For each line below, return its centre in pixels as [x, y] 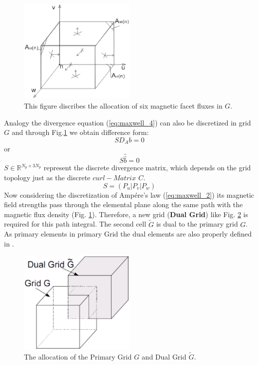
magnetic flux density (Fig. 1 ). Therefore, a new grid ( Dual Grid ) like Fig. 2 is [126, 214]
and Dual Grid [164, 356]
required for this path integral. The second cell [75, 224]
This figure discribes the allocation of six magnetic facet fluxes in [123, 106]
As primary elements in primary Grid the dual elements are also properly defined [128, 234]
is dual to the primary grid [197, 224]
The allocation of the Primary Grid [78, 356]
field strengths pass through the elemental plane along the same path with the [124, 204]
